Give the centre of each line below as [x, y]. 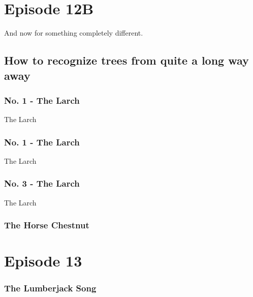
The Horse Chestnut [47, 225]
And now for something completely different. [74, 33]
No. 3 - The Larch [42, 183]
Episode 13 [43, 261]
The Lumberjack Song [50, 288]
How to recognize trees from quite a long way [126, 60]
